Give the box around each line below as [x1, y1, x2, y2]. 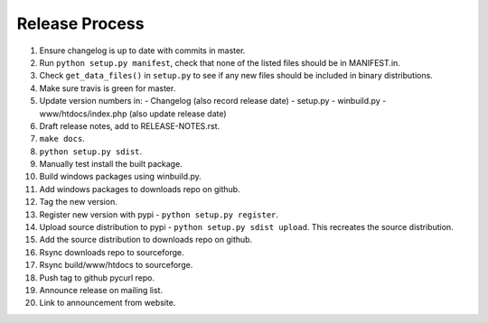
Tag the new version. [39, 197, 117, 208]
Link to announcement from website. [39, 298, 176, 309]
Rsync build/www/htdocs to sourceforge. [39, 260, 193, 271]
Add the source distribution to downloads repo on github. [39, 235, 253, 245]
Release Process [16, 14, 145, 33]
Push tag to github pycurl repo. [39, 272, 155, 283]
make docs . [39, 134, 85, 144]
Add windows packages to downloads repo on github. [39, 183, 240, 194]
